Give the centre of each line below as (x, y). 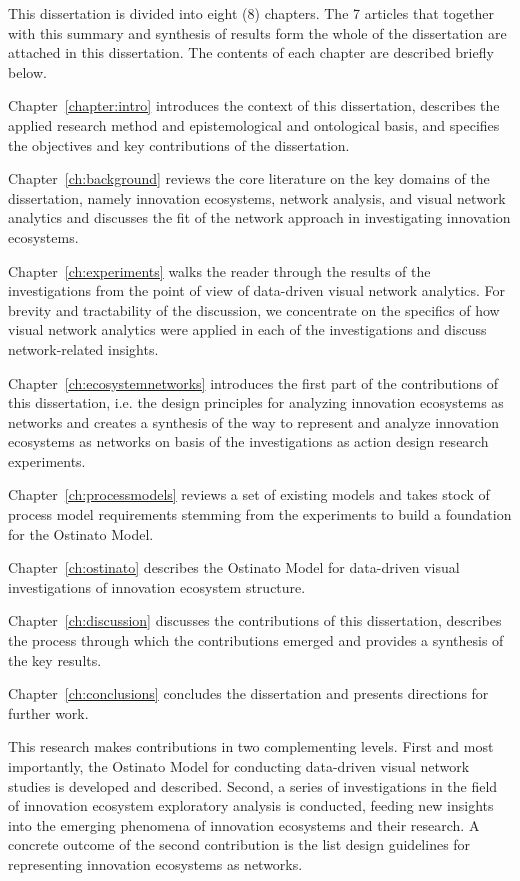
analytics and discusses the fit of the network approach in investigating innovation (259, 217)
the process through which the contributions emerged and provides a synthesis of (256, 640)
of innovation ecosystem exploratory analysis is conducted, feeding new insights (251, 805)
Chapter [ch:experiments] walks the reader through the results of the (219, 270)
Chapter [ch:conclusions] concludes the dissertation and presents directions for (248, 693)
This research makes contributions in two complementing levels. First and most (251, 746)
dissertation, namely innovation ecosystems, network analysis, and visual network (257, 197)
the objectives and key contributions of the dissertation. (179, 144)
